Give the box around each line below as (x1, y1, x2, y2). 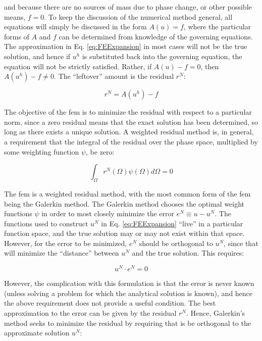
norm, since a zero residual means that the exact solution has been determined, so (4, 116, 258, 127)
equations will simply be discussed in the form (4, 21, 147, 32)
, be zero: (86, 146, 115, 157)
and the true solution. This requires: (132, 248, 244, 258)
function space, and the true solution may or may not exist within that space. (4, 228, 245, 238)
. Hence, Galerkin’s (186, 307, 245, 318)
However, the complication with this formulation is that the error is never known (4, 278, 254, 288)
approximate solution (4, 327, 70, 338)
